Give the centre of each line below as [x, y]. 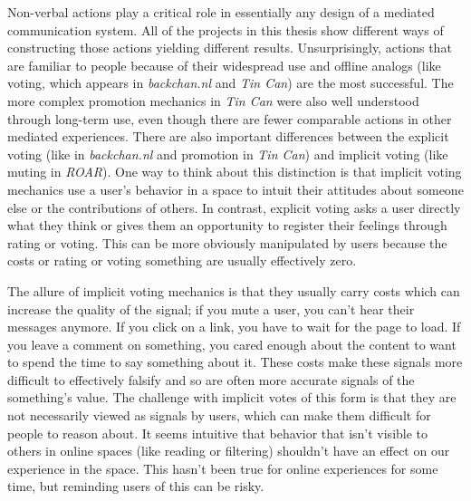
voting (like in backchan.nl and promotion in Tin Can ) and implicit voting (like [228, 154]
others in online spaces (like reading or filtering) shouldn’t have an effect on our [229, 451]
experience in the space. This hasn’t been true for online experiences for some [223, 468]
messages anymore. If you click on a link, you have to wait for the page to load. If [234, 327]
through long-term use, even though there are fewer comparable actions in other [230, 118]
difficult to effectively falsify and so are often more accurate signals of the [211, 379]
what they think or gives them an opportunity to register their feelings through [227, 225]
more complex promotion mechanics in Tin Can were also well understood [213, 100]
